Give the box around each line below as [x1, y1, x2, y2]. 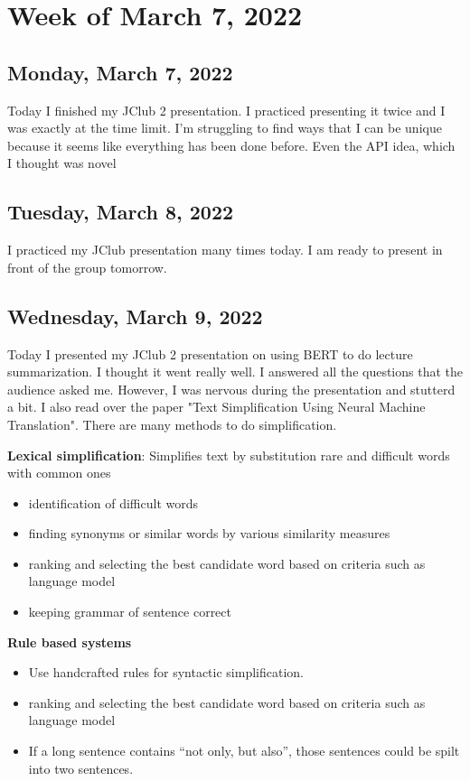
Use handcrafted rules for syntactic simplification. [28, 663, 304, 682]
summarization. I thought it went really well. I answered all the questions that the [7, 362, 464, 381]
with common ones [7, 463, 111, 482]
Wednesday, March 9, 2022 [7, 302, 263, 330]
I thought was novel [7, 153, 117, 172]
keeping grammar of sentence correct [28, 602, 231, 621]
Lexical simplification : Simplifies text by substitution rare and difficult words [7, 445, 450, 464]
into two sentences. [28, 758, 134, 777]
